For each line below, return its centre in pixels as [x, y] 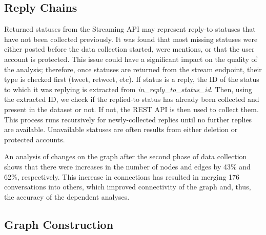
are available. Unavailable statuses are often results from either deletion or [121, 129]
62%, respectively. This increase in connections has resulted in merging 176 [122, 176]
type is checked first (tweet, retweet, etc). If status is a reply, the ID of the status [132, 79]
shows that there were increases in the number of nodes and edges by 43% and [127, 166]
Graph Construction [59, 224]
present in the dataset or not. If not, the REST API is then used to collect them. [131, 109]
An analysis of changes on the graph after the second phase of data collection [126, 156]
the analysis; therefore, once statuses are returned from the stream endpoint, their [133, 69]
